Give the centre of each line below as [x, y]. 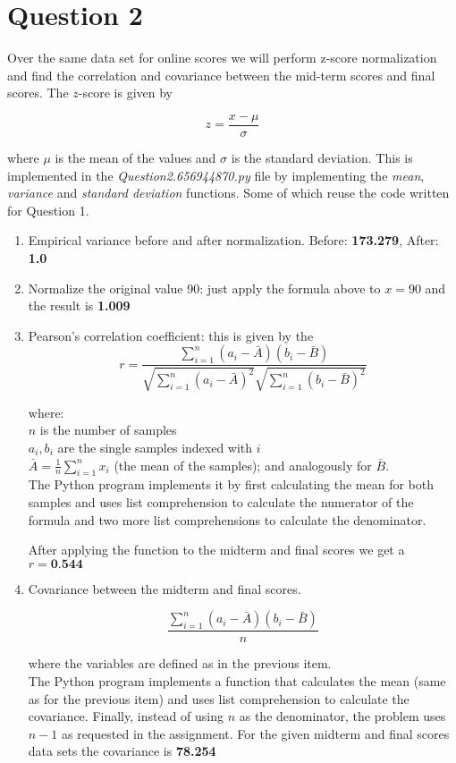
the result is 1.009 [79, 305]
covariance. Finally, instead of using [126, 716]
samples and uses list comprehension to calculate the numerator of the [221, 501]
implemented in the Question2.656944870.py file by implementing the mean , [216, 175]
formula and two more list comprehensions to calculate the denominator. [227, 519]
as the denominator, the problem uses [342, 716]
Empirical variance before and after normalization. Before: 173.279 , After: [233, 240]
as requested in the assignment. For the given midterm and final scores [255, 733]
